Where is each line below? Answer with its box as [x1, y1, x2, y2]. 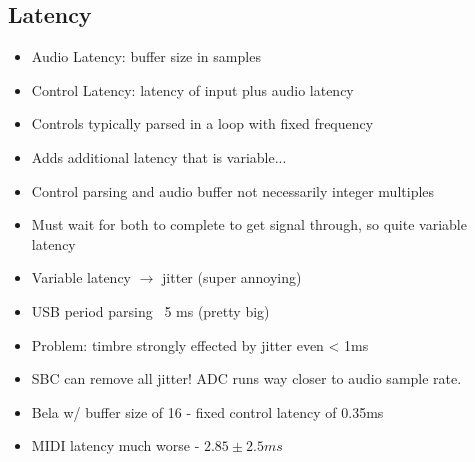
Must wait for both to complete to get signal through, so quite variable [31, 214, 467, 235]
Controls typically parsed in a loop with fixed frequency [31, 113, 374, 134]
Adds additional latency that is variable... [31, 146, 287, 167]
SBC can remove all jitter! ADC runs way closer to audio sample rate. [31, 368, 462, 389]
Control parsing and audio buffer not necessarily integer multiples [31, 180, 435, 201]
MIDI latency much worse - [31, 435, 200, 456]
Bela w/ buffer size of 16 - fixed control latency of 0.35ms [31, 401, 384, 422]
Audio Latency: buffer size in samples [31, 46, 261, 67]
